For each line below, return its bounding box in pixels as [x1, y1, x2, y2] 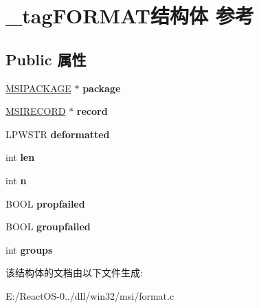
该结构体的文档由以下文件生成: [5, 265, 143, 280]
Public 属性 [5, 48, 87, 69]
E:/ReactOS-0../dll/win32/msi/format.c [5, 288, 174, 302]
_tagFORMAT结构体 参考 [5, 1, 254, 30]
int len [5, 150, 35, 164]
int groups [5, 242, 53, 256]
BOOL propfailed [5, 196, 85, 210]
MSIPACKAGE [5, 80, 71, 95]
